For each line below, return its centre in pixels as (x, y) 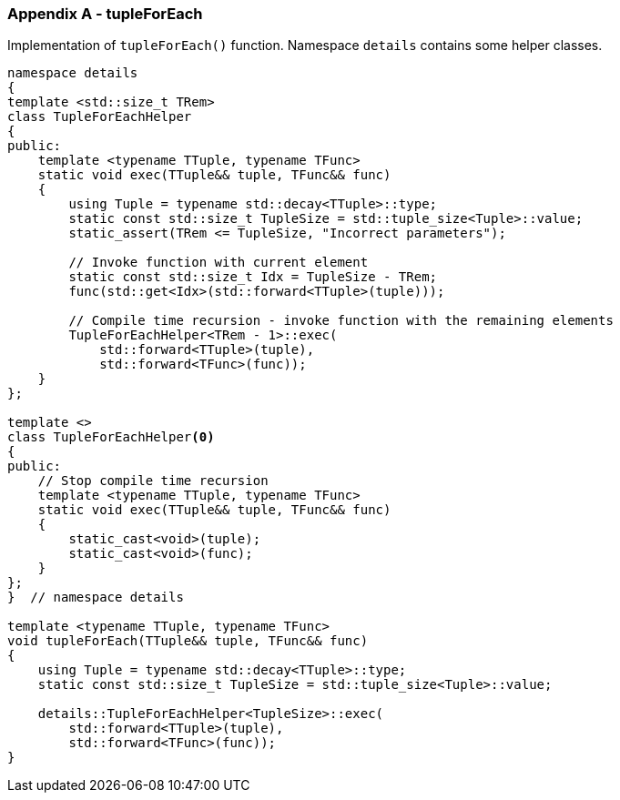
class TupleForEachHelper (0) (111, 437)
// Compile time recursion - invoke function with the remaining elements (341, 321)
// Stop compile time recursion (153, 481)
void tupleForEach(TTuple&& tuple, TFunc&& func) (188, 641)
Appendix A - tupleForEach (105, 14)
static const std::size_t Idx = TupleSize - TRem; (253, 277)
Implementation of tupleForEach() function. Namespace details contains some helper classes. (305, 46)
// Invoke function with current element (219, 263)
